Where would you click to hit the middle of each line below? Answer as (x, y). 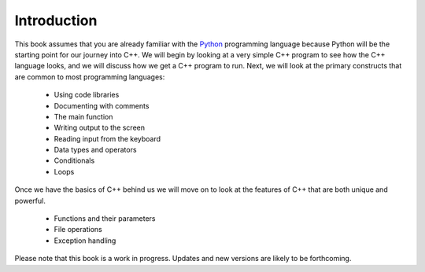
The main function (83, 116)
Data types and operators (95, 150)
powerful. (30, 200)
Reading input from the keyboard (107, 138)
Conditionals (74, 160)
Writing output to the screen (100, 128)
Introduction (56, 20)
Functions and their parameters (105, 219)
